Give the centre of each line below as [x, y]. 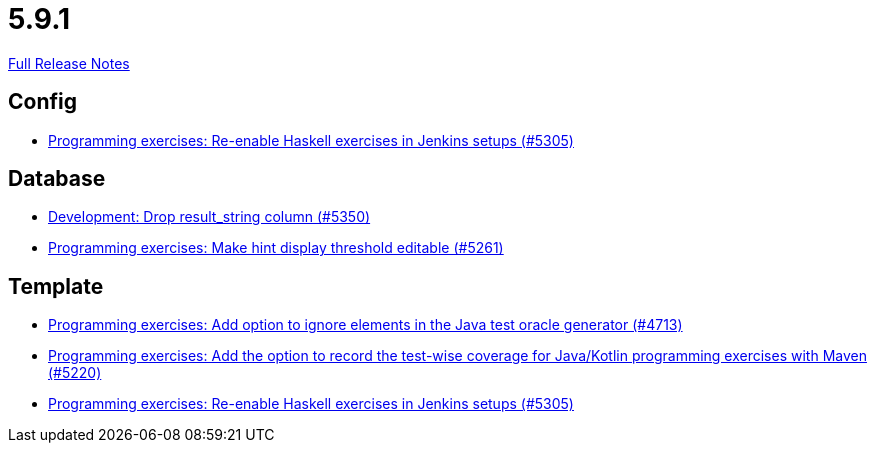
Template [56, 286]
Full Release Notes [69, 63]
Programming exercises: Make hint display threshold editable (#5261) [276, 248]
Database [57, 179]
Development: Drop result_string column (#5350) [209, 217]
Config [42, 102]
